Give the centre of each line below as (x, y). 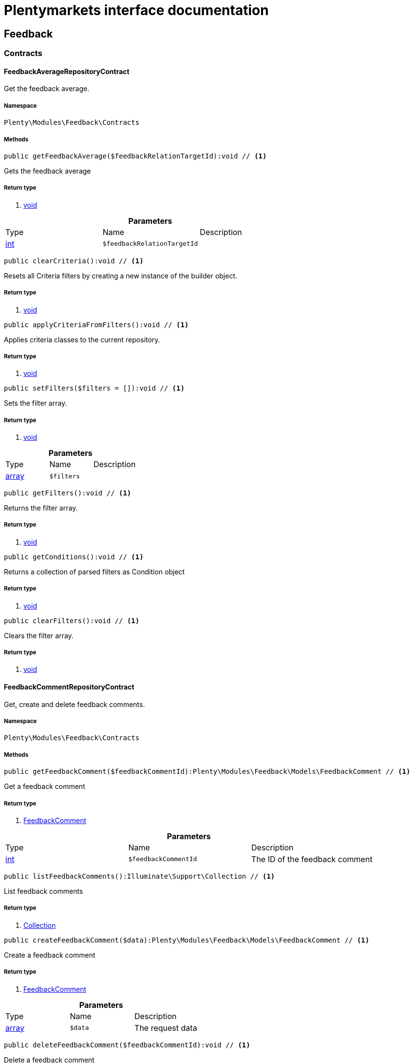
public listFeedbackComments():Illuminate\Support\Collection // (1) (140, 876)
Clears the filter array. (39, 635)
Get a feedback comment (45, 787)
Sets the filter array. (36, 403)
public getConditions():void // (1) (74, 557)
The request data (166, 1028)
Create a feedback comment (50, 955)
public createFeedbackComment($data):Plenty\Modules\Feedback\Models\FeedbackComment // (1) (187, 940)
